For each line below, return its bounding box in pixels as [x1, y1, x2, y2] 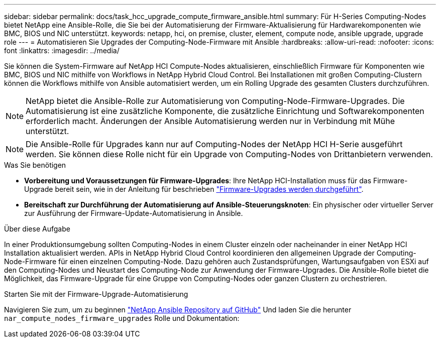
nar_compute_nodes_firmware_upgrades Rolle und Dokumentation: [4, 314, 240, 322]
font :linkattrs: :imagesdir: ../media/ [4, 46, 120, 55]
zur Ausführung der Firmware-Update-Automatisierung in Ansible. [24, 209, 243, 217]
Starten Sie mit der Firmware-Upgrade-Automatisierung [4, 290, 188, 298]
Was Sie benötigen [4, 161, 66, 169]
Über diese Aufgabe [4, 224, 70, 233]
